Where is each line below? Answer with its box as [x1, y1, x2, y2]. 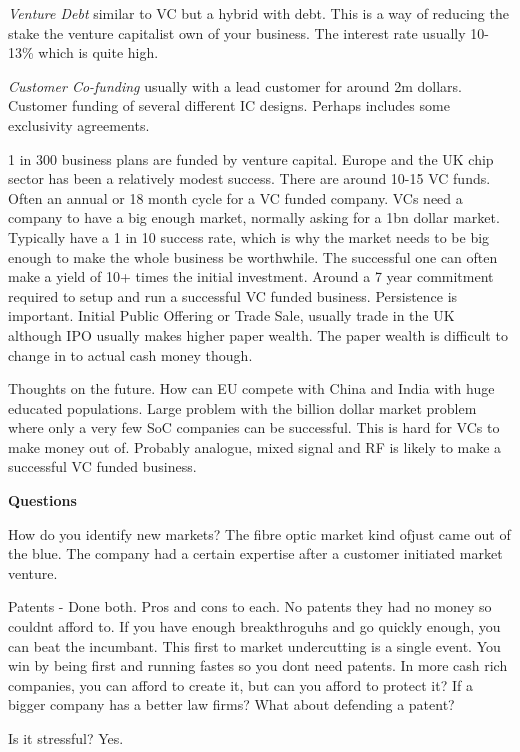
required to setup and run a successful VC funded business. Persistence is [8, 285, 458, 306]
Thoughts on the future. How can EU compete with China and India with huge [8, 378, 495, 399]
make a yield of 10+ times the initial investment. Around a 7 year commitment [8, 266, 494, 287]
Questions [8, 490, 77, 511]
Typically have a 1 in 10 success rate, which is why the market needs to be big [8, 226, 490, 247]
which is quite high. [38, 42, 159, 63]
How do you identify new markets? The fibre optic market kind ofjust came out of [8, 523, 511, 544]
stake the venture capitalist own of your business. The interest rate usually [8, 22, 466, 43]
